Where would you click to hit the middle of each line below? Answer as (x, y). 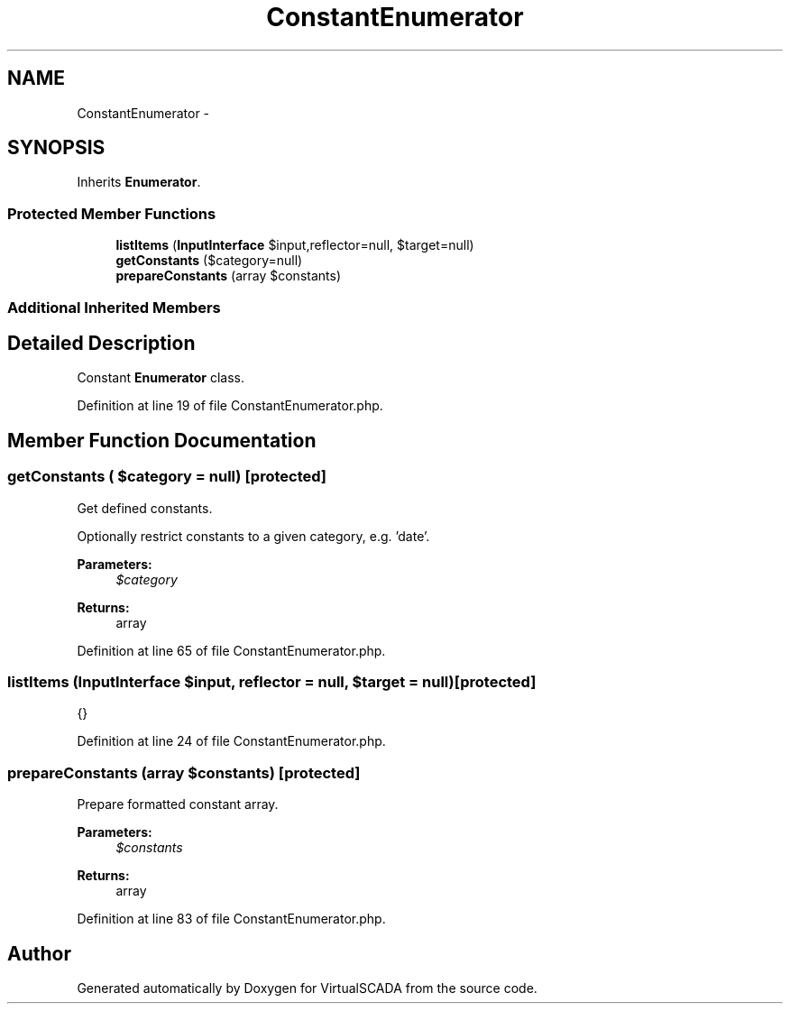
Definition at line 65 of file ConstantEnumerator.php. (231, 650)
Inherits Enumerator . (139, 182)
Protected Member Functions (112, 213)
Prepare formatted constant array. (178, 804)
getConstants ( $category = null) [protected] (167, 477)
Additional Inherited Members (114, 307)
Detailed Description (101, 343)
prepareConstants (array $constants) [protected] (184, 772)
